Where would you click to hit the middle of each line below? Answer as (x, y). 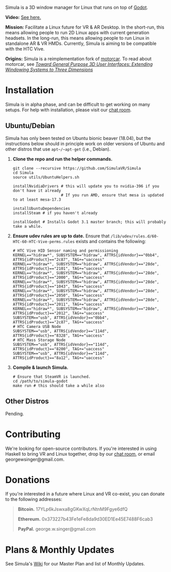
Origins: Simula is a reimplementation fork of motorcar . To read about (78, 59)
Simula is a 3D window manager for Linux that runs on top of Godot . (77, 7)
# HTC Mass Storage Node (39, 340)
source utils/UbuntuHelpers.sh (46, 177)
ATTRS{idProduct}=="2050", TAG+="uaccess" (58, 295)
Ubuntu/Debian (30, 126)
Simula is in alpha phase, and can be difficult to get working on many (78, 104)
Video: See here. (23, 17)
